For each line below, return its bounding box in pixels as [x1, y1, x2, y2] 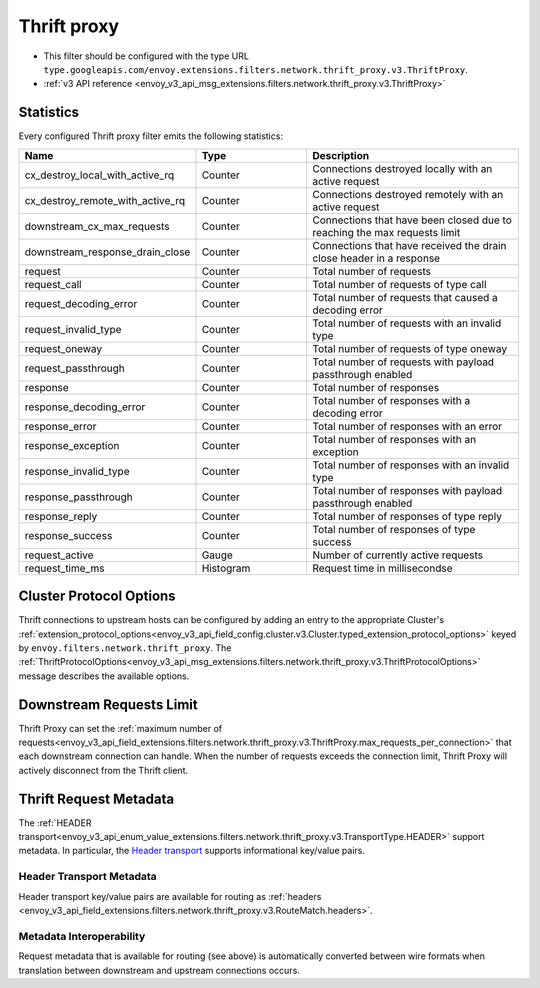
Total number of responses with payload [311, 483, 503, 497]
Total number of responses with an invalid [311, 458, 510, 472]
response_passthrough [24, 490, 134, 504]
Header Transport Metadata [18, 870, 157, 884]
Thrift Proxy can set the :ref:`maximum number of [18, 722, 223, 734]
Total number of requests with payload [311, 355, 495, 369]
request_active [24, 548, 94, 562]
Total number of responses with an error [311, 419, 503, 433]
